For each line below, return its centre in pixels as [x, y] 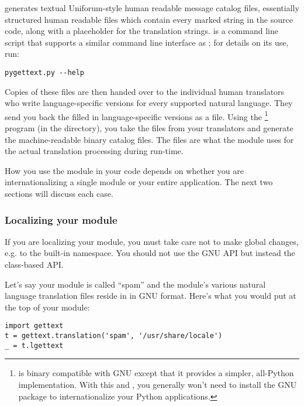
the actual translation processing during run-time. [94, 151]
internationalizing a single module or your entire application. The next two [139, 182]
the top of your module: [47, 307]
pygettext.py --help [45, 72]
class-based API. [34, 265]
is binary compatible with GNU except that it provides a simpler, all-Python [156, 373]
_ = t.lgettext [34, 345]
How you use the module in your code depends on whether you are [124, 170]
